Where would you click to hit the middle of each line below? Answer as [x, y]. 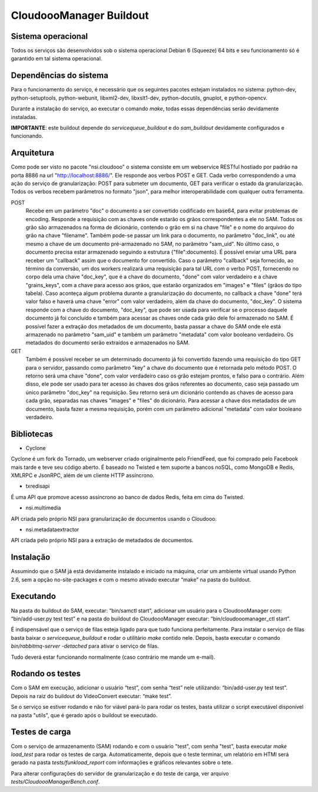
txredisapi [38, 486]
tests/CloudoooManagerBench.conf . [55, 782]
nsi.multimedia [43, 508]
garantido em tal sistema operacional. [57, 58]
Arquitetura [32, 153]
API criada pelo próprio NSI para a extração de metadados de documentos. [102, 540]
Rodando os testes [46, 674]
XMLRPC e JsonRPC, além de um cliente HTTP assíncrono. [82, 475]
